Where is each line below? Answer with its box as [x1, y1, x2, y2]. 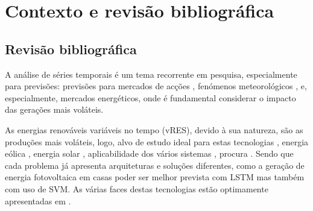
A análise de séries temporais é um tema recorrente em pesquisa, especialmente [5, 68, 297, 80]
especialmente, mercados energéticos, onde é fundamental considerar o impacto [5, 91, 296, 104]
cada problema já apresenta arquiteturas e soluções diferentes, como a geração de [5, 159, 305, 171]
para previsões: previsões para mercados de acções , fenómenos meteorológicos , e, [5, 80, 307, 92]
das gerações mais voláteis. [5, 103, 104, 116]
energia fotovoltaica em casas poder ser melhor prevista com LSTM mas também [5, 171, 305, 183]
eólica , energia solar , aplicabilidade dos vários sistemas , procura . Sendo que [5, 147, 294, 160]
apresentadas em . [5, 194, 71, 207]
